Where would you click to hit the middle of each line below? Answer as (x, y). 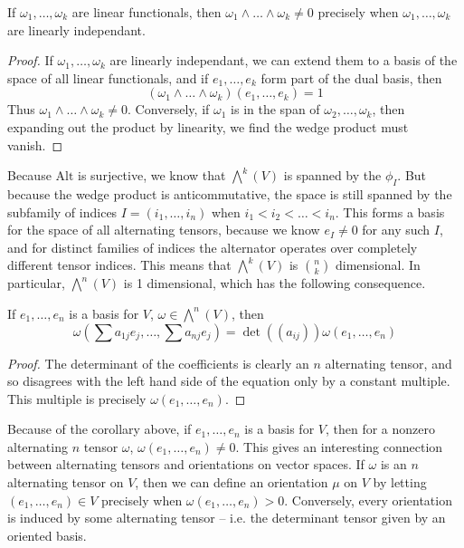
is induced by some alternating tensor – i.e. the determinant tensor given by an (227, 518)
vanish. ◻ (35, 144)
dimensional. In (378, 265)
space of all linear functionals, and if (108, 77)
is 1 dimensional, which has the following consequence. (275, 283)
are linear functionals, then (147, 12)
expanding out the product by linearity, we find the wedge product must (208, 126)
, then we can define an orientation (232, 482)
